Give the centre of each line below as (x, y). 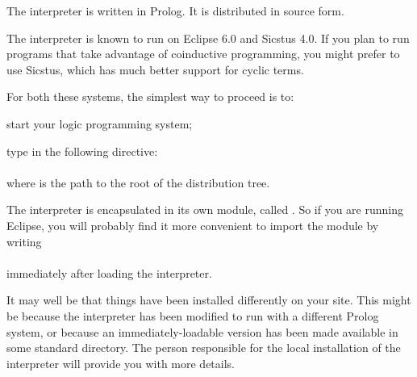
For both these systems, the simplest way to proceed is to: (150, 96)
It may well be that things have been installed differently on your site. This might (209, 300)
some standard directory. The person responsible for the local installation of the (204, 348)
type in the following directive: (82, 151)
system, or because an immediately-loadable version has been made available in (202, 331)
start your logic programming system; (100, 123)
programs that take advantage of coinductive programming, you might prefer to (203, 54)
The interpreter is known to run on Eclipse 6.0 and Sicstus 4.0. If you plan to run (208, 38)
